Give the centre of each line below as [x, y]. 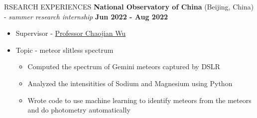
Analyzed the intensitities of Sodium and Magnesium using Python [130, 83]
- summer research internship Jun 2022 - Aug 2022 [86, 16]
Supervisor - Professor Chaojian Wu [71, 33]
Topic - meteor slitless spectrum [64, 50]
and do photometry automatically [79, 110]
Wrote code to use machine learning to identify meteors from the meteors [139, 100]
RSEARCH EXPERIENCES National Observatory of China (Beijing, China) [129, 6]
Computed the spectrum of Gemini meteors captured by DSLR [124, 66]
